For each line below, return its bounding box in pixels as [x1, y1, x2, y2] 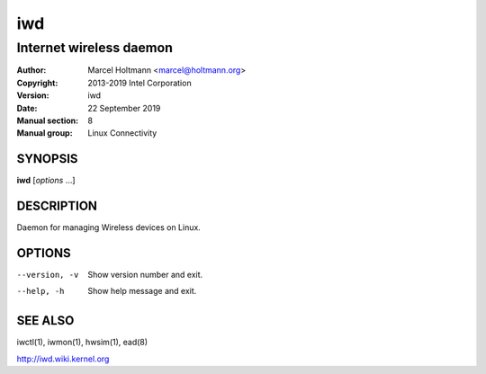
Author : [16, 65, 47, 76]
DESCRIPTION [16, 199, 98, 214]
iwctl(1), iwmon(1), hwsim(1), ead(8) [16, 337, 148, 348]
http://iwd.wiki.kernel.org [16, 353, 110, 364]
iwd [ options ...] [16, 175, 76, 186]
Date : [16, 102, 38, 113]
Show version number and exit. [87, 270, 203, 280]
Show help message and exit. [87, 286, 197, 297]
